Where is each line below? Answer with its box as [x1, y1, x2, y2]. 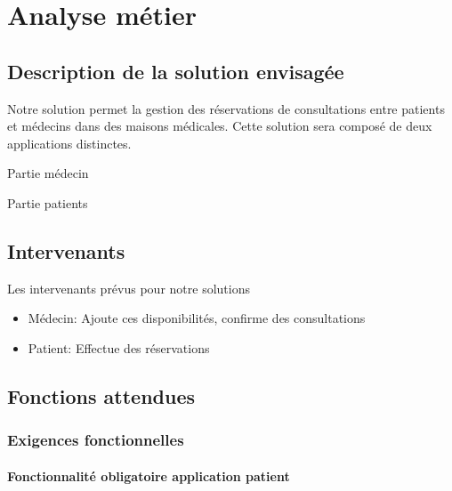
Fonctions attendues [7, 382, 196, 409]
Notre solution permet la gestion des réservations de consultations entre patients [7, 99, 445, 117]
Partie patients [7, 193, 88, 212]
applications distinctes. [7, 133, 132, 152]
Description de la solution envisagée [7, 57, 344, 85]
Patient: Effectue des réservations [28, 338, 210, 357]
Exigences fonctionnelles [7, 429, 184, 451]
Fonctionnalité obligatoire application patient [7, 466, 290, 485]
